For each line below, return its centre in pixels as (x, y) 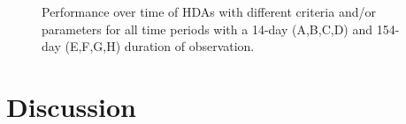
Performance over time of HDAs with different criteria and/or (209, 11)
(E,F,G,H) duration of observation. (160, 46)
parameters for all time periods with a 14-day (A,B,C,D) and (207, 29)
